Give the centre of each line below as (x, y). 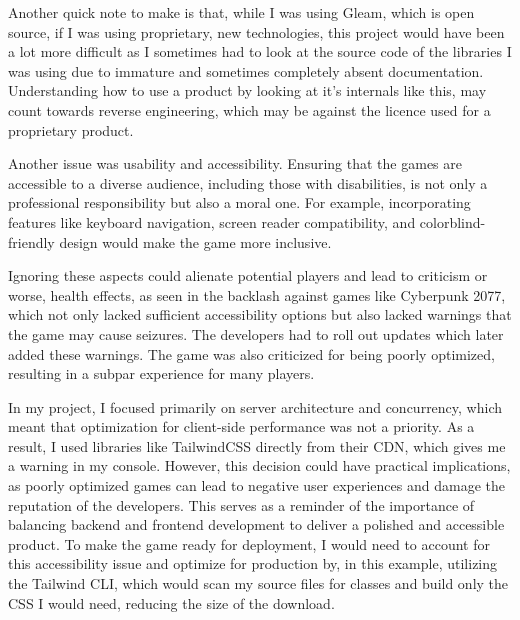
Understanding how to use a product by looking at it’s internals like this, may (247, 90)
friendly (31, 241)
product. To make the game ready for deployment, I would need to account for (249, 543)
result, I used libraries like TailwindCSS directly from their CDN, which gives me (257, 445)
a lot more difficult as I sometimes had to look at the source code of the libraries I (260, 51)
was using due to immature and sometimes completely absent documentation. (246, 70)
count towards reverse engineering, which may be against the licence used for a (249, 109)
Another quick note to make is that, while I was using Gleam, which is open (241, 12)
